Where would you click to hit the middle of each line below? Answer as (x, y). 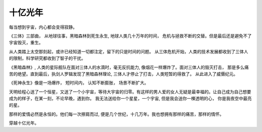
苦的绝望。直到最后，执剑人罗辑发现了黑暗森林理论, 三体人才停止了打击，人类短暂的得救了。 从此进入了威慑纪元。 (123, 74)
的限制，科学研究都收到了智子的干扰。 (47, 59)
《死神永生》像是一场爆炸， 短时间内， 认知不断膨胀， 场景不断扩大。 (79, 83)
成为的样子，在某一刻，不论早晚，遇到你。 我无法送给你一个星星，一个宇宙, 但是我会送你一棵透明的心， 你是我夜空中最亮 (130, 99)
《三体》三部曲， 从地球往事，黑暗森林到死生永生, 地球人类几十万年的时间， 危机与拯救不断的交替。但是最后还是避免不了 (130, 36)
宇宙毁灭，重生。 (26, 43)
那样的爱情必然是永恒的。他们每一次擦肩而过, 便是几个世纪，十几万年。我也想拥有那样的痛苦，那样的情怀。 (116, 114)
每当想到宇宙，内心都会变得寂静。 (43, 27)
